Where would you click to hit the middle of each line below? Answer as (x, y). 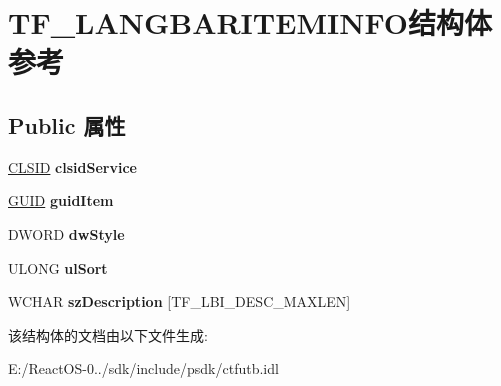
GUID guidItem (61, 200)
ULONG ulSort (58, 267)
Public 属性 (67, 124)
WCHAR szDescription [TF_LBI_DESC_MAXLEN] (179, 301)
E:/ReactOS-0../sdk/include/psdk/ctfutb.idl (143, 368)
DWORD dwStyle (66, 233)
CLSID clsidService (72, 166)
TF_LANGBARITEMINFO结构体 (250, 22)
